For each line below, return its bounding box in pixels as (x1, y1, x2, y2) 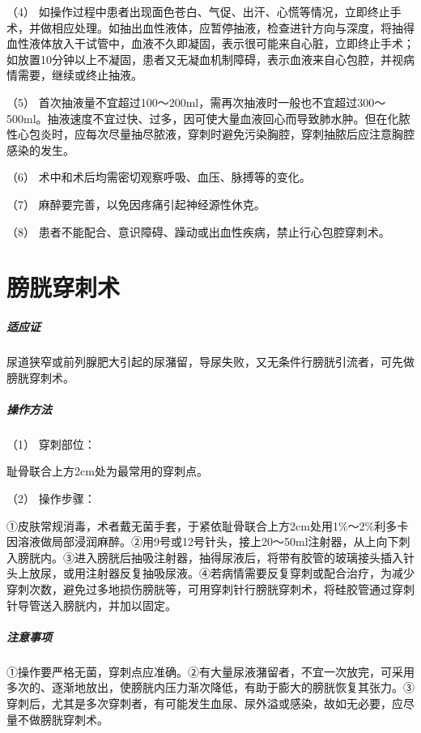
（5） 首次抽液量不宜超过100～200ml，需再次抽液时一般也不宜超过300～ (6, 93, 386, 110)
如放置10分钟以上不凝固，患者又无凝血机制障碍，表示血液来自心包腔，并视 (6, 50, 403, 67)
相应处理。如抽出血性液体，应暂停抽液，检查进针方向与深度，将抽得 (51, 19, 415, 36)
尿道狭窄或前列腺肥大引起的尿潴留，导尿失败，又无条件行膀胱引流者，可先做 (6, 353, 415, 370)
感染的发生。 (6, 141, 74, 158)
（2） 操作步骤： (6, 490, 96, 506)
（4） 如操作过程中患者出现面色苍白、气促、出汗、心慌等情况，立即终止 (6, 3, 390, 19)
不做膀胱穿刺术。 (17, 710, 108, 727)
